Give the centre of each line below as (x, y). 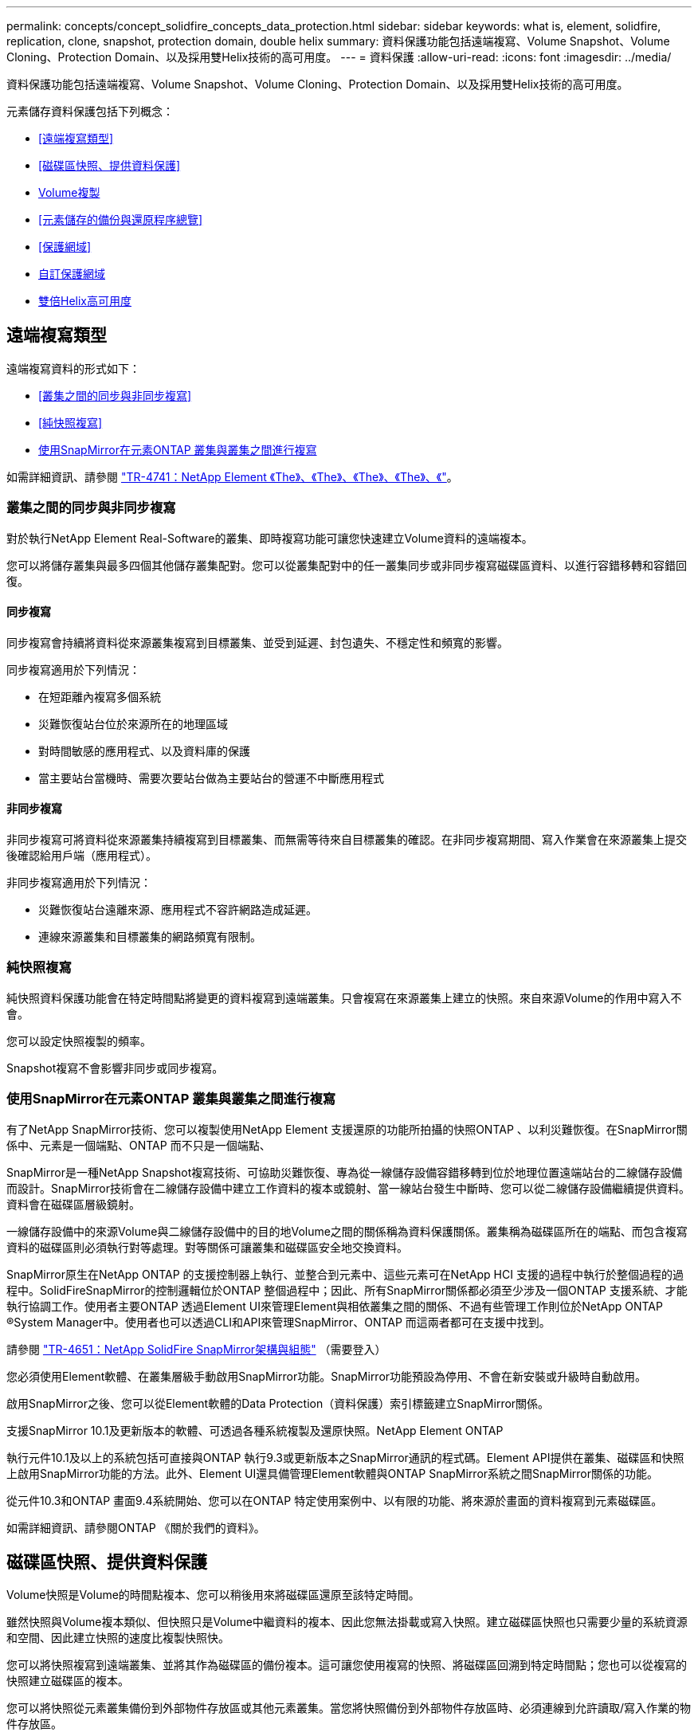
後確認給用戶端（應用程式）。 (82, 856)
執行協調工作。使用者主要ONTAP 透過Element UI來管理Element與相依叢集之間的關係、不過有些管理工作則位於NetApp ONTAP (335, 1306)
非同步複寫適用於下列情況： (79, 883)
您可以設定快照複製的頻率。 (79, 1040)
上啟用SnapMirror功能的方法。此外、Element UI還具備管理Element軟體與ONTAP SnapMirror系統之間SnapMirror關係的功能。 (332, 1473)
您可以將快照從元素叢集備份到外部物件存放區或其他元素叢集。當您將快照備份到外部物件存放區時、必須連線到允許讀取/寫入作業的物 (349, 1708)
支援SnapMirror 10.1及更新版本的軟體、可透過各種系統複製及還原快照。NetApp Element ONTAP (255, 1430)
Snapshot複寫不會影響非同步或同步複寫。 (115, 1068)
